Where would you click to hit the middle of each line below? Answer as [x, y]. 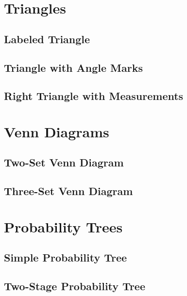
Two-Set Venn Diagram [64, 162]
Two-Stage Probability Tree [75, 286]
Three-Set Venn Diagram [68, 191]
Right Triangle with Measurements [94, 96]
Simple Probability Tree [66, 257]
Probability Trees [63, 226]
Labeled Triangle [47, 39]
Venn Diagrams [57, 131]
